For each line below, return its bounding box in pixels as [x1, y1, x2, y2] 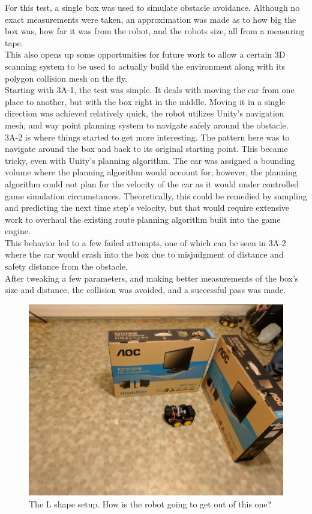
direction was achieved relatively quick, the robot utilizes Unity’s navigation [5, 107, 284, 119]
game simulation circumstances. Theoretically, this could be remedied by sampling [5, 189, 307, 202]
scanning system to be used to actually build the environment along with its [5, 59, 286, 72]
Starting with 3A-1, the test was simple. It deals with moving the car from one [5, 83, 295, 96]
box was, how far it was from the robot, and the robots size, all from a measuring [5, 25, 305, 37]
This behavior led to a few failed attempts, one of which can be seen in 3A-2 [5, 236, 286, 249]
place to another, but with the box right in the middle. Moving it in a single [5, 95, 286, 107]
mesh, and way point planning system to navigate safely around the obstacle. [5, 118, 289, 131]
